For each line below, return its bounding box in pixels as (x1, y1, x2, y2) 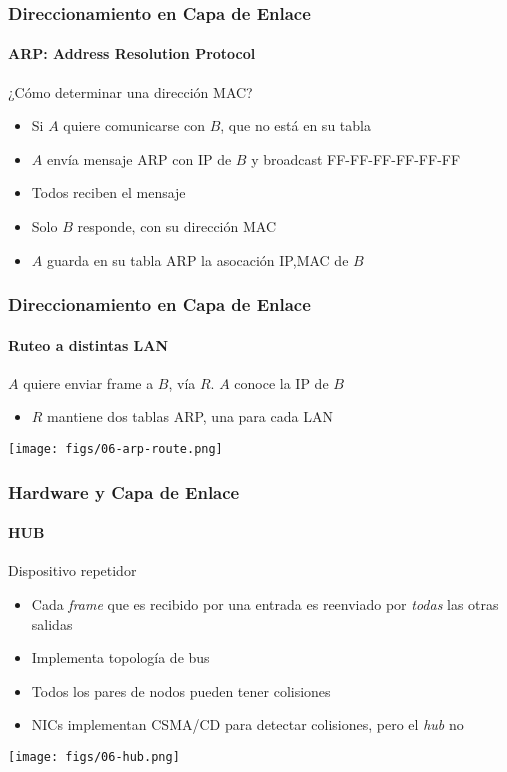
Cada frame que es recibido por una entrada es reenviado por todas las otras (31, 593, 499, 614)
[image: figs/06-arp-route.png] (8, 442, 223, 457)
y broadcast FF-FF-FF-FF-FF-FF (251, 148, 461, 169)
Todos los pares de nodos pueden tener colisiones (31, 680, 331, 701)
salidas (31, 613, 73, 634)
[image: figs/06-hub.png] (8, 749, 180, 764)
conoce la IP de (234, 372, 329, 393)
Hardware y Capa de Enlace (8, 479, 240, 504)
